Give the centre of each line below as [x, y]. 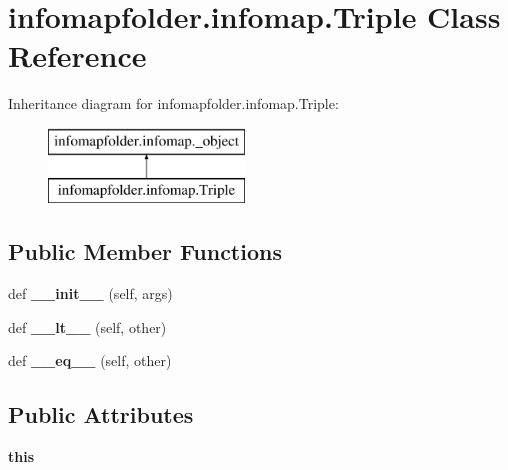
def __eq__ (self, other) [90, 360]
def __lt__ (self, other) [87, 326]
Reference [77, 55]
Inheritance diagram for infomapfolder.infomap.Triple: [173, 103]
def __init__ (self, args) [90, 293]
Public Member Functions [145, 251]
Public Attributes [101, 414]
